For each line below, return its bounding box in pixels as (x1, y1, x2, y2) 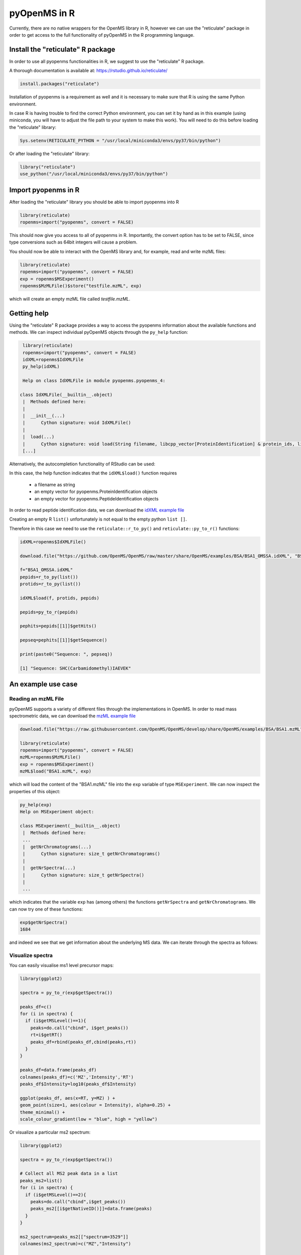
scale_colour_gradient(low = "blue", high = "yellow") (20, 1116, 158, 1122)
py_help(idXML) (23, 364, 60, 369)
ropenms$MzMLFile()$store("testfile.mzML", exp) (20, 283, 142, 289)
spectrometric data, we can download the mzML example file (9, 713, 136, 719)
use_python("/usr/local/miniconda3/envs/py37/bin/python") (20, 171, 168, 177)
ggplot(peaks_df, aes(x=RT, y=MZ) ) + (20, 1095, 115, 1101)
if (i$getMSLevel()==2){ (25, 1192, 86, 1197)
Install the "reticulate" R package (9, 45, 115, 54)
